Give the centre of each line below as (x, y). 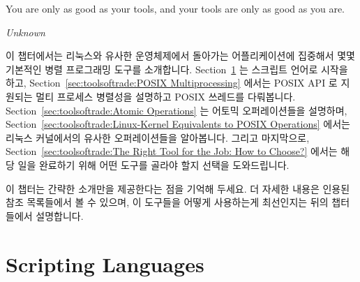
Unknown (25, 32)
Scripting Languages (105, 264)
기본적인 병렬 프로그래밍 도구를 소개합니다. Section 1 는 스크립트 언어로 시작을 (177, 69)
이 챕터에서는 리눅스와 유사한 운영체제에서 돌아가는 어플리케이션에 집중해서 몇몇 (180, 55)
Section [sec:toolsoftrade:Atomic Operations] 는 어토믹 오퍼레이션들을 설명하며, (177, 110)
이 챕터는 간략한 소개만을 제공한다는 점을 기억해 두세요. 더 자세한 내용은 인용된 (178, 188)
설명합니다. (60, 215)
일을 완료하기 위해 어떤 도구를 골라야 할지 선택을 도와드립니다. (153, 164)
